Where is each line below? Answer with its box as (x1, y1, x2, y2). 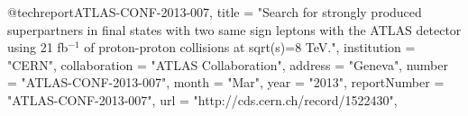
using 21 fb (7, 38, 69, 57)
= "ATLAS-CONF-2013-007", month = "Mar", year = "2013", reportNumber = (7, 73, 445, 92)
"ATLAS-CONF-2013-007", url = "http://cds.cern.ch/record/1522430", (7, 90, 398, 109)
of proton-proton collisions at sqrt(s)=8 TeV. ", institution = (84, 38, 416, 57)
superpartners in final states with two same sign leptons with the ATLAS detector (7, 20, 462, 39)
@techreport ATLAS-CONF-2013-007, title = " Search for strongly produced (7, 3, 422, 21)
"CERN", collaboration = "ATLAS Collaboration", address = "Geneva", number (7, 55, 449, 74)
